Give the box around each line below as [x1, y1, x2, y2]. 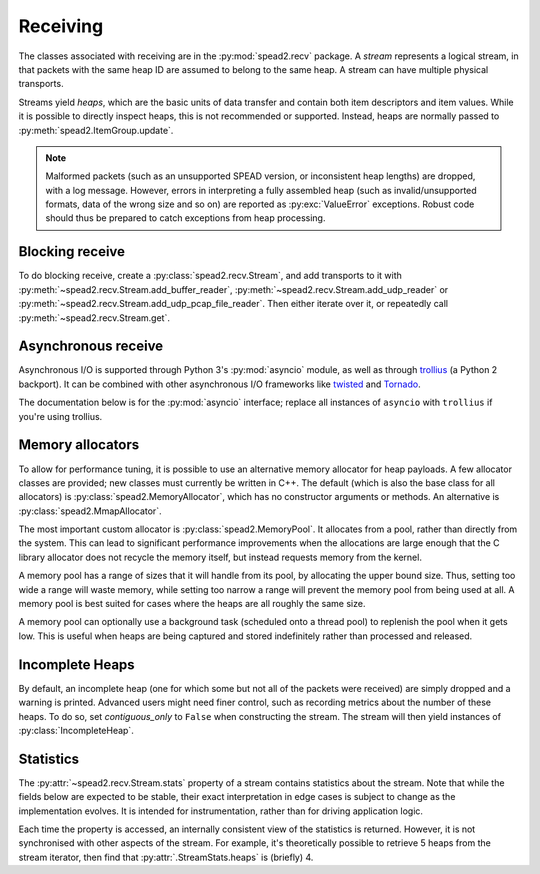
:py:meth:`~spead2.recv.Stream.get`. [18, 311, 170, 324]
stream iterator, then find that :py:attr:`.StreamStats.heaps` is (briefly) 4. [18, 851, 314, 863]
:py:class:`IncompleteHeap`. [18, 724, 134, 736]
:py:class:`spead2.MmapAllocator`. [18, 505, 162, 517]
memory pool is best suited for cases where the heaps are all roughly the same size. [18, 598, 366, 610]
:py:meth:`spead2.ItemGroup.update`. [18, 124, 174, 136]
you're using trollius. [18, 410, 103, 422]
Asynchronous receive [18, 338, 164, 355]
